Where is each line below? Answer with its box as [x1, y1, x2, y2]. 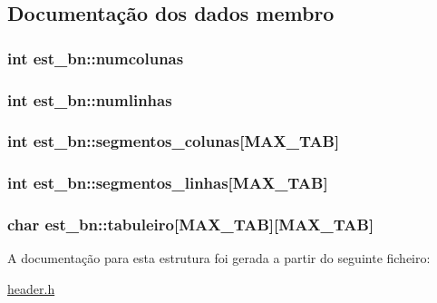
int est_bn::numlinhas [7, 88, 172, 111]
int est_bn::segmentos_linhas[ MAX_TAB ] [7, 171, 328, 194]
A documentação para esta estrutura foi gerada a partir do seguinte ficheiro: [7, 249, 431, 268]
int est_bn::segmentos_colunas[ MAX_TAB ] [7, 130, 340, 152]
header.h [7, 279, 55, 298]
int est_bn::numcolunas [7, 46, 184, 69]
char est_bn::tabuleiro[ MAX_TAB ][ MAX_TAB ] [7, 213, 374, 236]
